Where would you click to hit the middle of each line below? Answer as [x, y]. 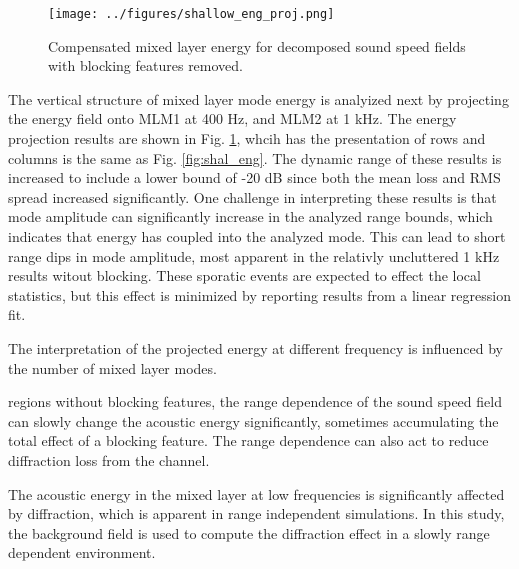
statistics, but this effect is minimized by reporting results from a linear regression [259, 294]
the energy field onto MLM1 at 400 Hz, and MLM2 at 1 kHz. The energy [232, 118]
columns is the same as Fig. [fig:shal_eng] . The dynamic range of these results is [255, 157]
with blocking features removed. [145, 65]
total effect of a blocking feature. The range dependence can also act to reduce [248, 440]
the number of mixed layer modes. [112, 367]
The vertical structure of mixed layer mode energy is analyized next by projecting [258, 98]
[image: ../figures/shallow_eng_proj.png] [191, 14]
